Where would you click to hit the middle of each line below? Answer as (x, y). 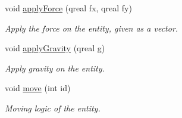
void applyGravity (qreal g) (55, 48)
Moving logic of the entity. (53, 108)
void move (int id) (38, 88)
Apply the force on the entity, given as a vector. (92, 28)
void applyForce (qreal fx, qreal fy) (68, 8)
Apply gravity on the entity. (55, 68)
